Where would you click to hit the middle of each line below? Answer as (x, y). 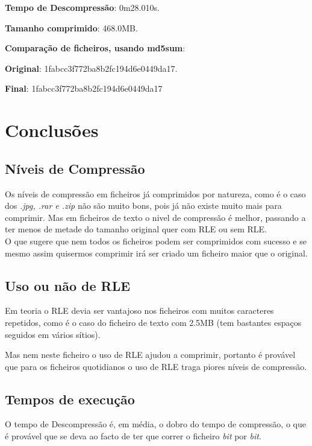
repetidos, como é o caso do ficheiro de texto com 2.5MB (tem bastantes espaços (153, 322)
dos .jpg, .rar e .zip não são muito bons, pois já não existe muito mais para (143, 205)
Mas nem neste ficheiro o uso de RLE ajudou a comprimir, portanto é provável (150, 355)
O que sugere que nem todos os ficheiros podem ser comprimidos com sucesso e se (156, 241)
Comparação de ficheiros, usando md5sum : (95, 48)
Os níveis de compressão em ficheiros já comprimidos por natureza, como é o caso (155, 193)
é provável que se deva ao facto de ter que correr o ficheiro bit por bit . (133, 436)
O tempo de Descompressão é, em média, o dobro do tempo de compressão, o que (155, 424)
